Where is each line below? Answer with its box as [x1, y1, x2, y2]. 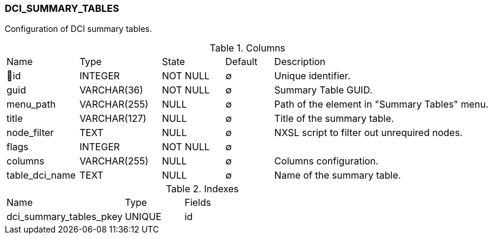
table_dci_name [7, 169, 76, 182]
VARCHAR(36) [79, 84, 144, 96]
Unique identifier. [274, 70, 351, 82]
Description [274, 56, 326, 68]
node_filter [7, 127, 54, 139]
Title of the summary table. [274, 112, 394, 125]
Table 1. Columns [209, 42, 286, 54]
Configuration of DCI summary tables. [5, 24, 152, 34]
